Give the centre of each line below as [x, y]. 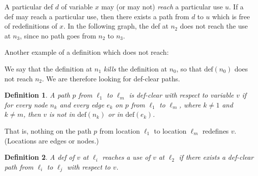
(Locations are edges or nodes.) [52, 140]
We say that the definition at [48, 68]
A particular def [29, 6]
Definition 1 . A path [37, 95]
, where [190, 104]
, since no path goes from [58, 35]
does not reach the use [214, 26]
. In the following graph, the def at [116, 26]
